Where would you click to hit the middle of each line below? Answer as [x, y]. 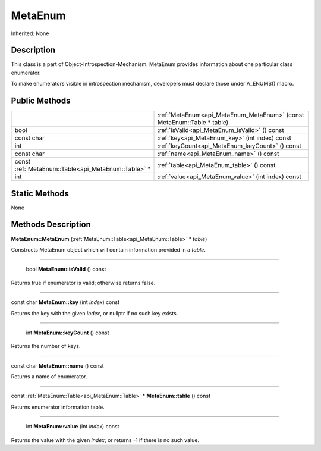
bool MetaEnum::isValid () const [66, 269]
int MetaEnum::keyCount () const [67, 333]
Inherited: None [30, 33]
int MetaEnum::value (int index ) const [73, 427]
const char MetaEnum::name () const [57, 365]
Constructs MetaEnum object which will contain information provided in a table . [108, 249]
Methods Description [51, 225]
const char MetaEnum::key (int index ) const [65, 302]
